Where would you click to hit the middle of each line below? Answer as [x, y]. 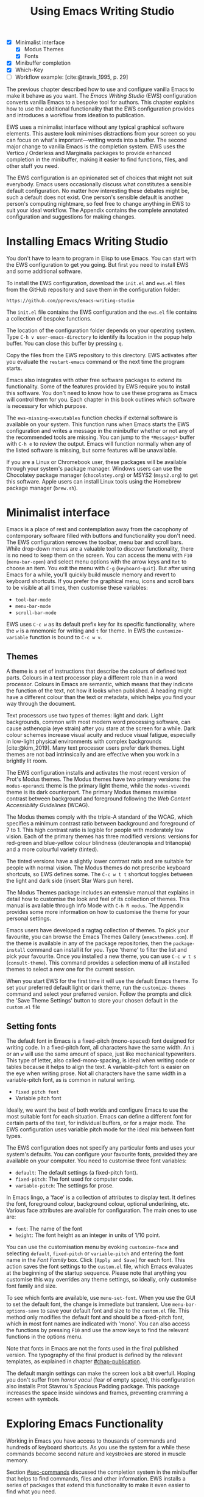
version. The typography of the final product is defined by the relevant [94, 1355]
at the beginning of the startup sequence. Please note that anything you [97, 1273]
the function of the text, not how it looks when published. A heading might [99, 691]
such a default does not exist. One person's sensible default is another [95, 197]
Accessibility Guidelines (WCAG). [48, 805]
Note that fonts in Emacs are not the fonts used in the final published [92, 1349]
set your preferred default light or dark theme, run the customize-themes [96, 988]
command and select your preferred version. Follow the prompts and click [99, 994]
